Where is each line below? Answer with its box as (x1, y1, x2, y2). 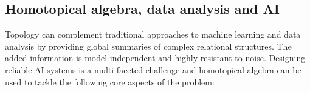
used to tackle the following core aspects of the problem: (5, 75, 215, 88)
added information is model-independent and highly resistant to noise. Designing (5, 51, 306, 64)
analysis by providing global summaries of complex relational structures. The (5, 39, 292, 52)
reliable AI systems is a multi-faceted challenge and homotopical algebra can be (5, 63, 301, 76)
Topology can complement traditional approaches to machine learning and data (5, 28, 301, 41)
